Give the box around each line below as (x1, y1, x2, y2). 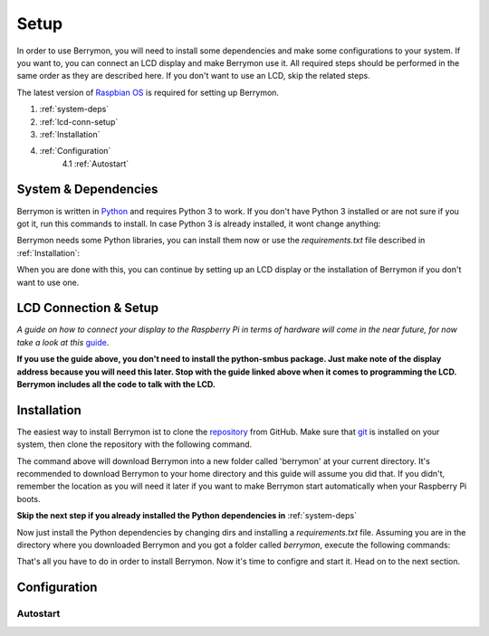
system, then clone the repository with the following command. (16, 439, 253, 450)
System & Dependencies (16, 182, 158, 197)
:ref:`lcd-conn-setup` (39, 116, 119, 127)
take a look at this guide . (16, 337, 110, 347)
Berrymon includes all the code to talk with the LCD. (16, 379, 216, 389)
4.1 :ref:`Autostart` (62, 158, 129, 169)
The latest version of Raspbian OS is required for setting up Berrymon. (16, 87, 280, 98)
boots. (16, 493, 41, 504)
